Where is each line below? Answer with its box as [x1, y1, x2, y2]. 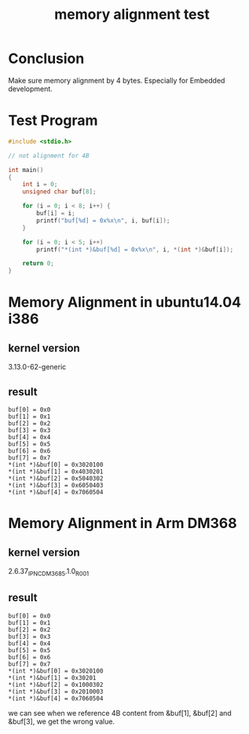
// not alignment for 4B [8, 152, 90, 160]
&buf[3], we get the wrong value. [8, 717, 115, 726]
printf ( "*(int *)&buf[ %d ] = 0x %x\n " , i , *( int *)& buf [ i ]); [36, 245, 234, 253]
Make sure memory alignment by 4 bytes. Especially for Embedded [8, 75, 225, 85]
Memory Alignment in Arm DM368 [8, 515, 237, 532]
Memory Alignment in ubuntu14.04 [8, 293, 242, 311]
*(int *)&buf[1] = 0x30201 [8, 673, 97, 681]
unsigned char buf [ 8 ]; [22, 188, 97, 196]
